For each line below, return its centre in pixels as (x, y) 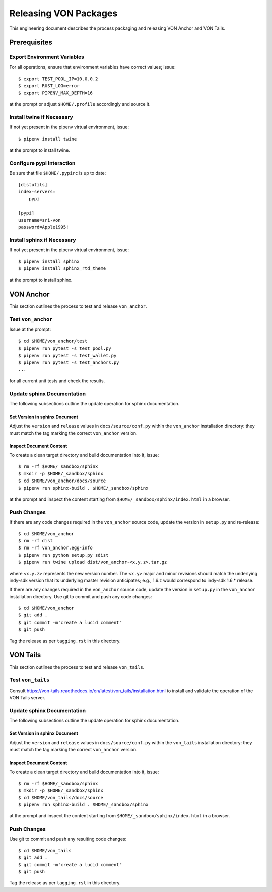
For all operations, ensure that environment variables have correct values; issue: (92, 67)
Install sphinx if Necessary (43, 240)
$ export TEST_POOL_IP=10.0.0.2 (58, 79)
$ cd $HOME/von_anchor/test (53, 341)
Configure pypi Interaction (42, 163)
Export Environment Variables (47, 57)
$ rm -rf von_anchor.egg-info (56, 548)
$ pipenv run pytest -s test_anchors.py (69, 362)
